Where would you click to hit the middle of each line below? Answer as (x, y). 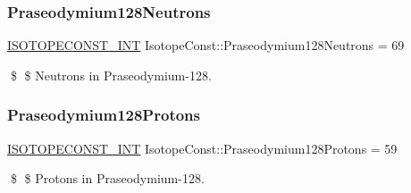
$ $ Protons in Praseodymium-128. (107, 178)
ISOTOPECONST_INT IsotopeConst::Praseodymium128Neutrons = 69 (206, 45)
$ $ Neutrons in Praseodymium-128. (111, 75)
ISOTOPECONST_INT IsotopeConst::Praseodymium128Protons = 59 (202, 148)
